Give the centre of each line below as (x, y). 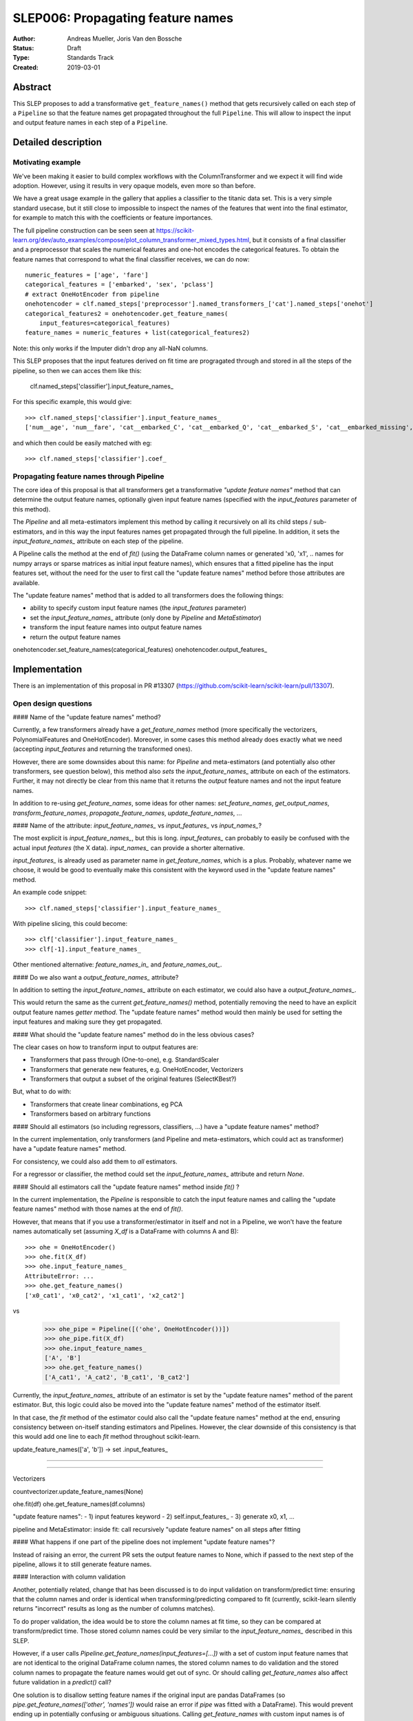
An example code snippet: (50, 892)
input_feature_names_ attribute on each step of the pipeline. (98, 541)
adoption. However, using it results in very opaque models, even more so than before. (134, 185)
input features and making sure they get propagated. (87, 1022)
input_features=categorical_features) (105, 323)
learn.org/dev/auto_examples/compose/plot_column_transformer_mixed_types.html (131, 240)
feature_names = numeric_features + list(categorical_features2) (138, 333)
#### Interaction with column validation (69, 1577)
